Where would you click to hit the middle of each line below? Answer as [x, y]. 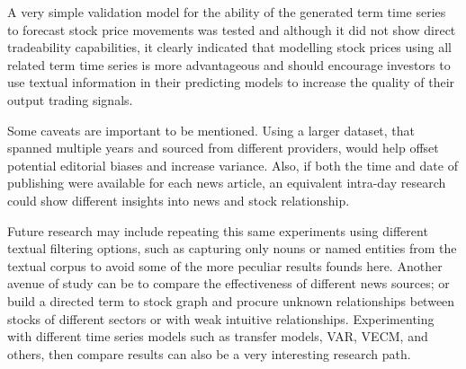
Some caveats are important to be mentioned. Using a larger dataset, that [211, 130]
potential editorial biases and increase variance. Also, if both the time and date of [233, 165]
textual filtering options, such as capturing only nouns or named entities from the [232, 248]
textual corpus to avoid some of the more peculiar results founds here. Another [225, 265]
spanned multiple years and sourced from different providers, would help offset [223, 148]
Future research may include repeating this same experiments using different [218, 230]
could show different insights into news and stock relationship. [179, 200]
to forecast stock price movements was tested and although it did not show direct [232, 29]
